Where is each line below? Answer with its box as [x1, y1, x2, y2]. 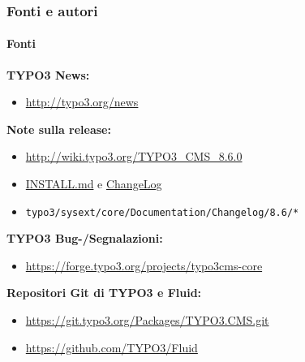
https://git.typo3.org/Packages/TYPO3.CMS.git [25, 312, 269, 329]
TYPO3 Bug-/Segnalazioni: [6, 230, 163, 247]
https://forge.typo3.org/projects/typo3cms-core [25, 256, 263, 274]
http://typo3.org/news [25, 93, 139, 110]
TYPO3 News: [6, 66, 90, 83]
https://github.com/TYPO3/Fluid [25, 338, 198, 356]
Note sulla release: [6, 120, 111, 137]
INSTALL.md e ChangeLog [25, 175, 162, 192]
